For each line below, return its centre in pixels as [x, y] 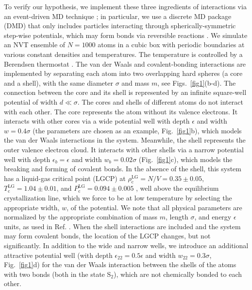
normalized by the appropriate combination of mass [81, 217]
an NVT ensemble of [35, 45]
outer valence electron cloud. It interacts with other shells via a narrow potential [124, 149]
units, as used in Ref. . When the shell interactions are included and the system [122, 226]
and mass [135, 82]
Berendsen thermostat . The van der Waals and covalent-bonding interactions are [125, 63]
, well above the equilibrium [177, 188]
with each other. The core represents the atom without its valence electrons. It [121, 111]
